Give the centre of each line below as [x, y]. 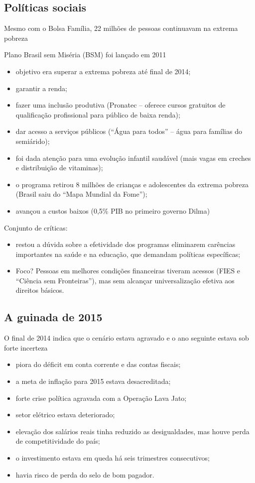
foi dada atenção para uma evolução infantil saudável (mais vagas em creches [133, 158]
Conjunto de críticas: [36, 227]
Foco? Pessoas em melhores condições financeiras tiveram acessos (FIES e [128, 271]
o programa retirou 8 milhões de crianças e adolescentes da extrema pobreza [132, 184]
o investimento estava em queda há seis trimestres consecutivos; [113, 458]
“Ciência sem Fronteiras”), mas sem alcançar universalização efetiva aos [125, 280]
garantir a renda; [41, 88]
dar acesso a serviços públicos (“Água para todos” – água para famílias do [129, 131]
